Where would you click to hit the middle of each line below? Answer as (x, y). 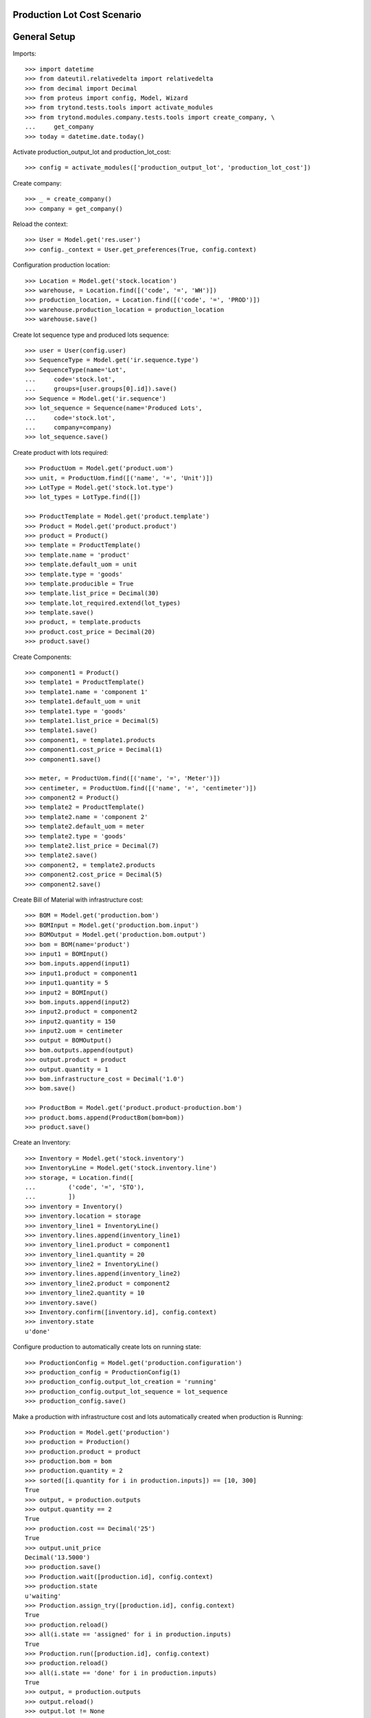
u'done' (38, 1331)
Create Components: (42, 657)
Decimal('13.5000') (58, 1558)
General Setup (44, 37)
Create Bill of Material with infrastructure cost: (78, 900)
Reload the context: (40, 224)
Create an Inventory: (42, 1142)
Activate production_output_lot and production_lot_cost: (92, 152)
